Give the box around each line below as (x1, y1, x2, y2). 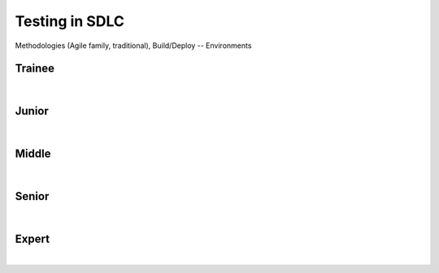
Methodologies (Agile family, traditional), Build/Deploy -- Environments (15, 41, 252, 50)
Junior (15, 104, 49, 118)
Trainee (15, 62, 55, 76)
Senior (15, 189, 50, 203)
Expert (15, 232, 50, 245)
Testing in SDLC (15, 12, 125, 30)
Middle (15, 147, 51, 161)
